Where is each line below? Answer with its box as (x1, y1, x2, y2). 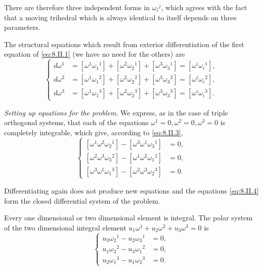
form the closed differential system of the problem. (4, 195, 160, 206)
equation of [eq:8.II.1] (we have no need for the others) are (4, 49, 185, 59)
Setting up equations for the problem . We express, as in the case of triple (4, 107, 228, 118)
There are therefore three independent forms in (4, 2, 150, 12)
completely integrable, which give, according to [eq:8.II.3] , (4, 127, 183, 137)
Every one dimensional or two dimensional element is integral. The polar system (4, 212, 253, 223)
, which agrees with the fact (161, 2, 247, 12)
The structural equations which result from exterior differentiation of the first (4, 38, 244, 49)
